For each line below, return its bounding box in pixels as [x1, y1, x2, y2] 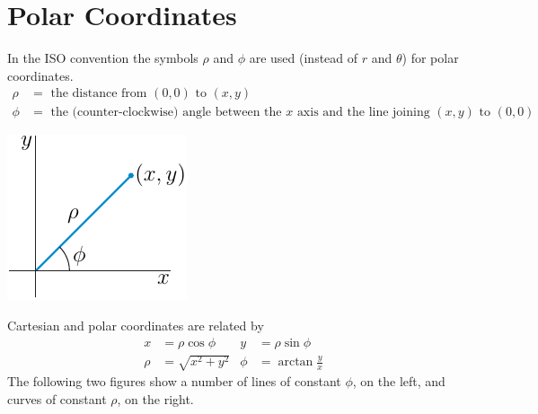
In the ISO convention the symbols [7, 48, 198, 67]
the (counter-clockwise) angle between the [50, 106, 282, 119]
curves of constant [7, 389, 107, 408]
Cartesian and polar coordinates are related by [7, 315, 264, 334]
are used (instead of [249, 48, 358, 67]
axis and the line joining [296, 106, 430, 119]
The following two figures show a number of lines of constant [7, 372, 341, 391]
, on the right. [117, 389, 194, 408]
